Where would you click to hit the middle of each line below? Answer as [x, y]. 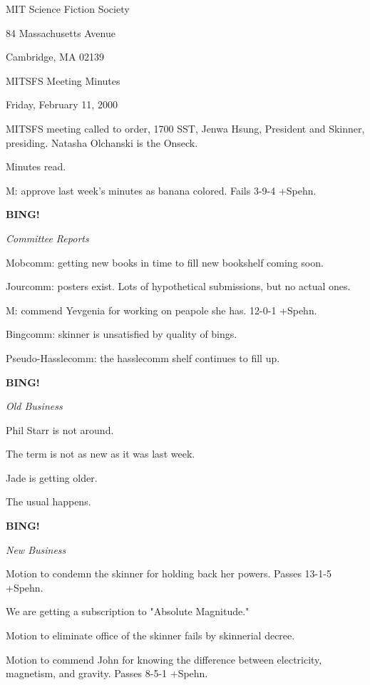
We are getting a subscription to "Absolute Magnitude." [128, 611]
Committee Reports [47, 238]
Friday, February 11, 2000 [62, 104]
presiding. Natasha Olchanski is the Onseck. [102, 142]
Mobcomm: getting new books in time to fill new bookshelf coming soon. [165, 262]
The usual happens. [48, 501]
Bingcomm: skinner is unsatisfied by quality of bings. [122, 334]
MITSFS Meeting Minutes [63, 80]
